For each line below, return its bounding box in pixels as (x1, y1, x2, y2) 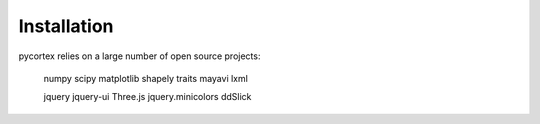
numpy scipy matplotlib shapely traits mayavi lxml (43, 72, 249, 84)
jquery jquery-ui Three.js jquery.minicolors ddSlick (43, 91, 252, 103)
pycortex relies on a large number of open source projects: (18, 50, 261, 62)
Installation (18, 15, 114, 37)
